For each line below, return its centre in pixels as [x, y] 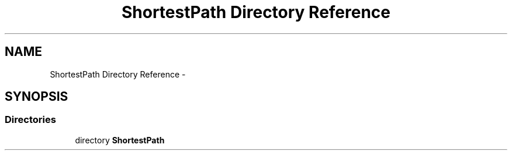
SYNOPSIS [37, 97]
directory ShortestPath [120, 140]
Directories [30, 120]
